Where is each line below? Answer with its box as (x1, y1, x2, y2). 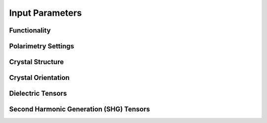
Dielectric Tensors (9, 89, 67, 98)
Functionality (9, 26, 51, 35)
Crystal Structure (9, 58, 64, 66)
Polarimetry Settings (9, 42, 74, 50)
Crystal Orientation (9, 74, 70, 82)
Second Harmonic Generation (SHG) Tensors (9, 105, 150, 114)
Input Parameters (9, 7, 82, 18)
